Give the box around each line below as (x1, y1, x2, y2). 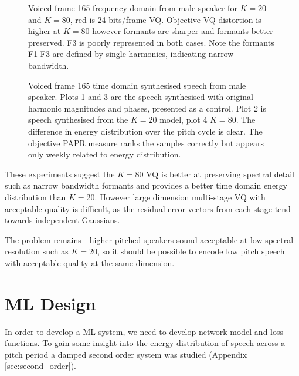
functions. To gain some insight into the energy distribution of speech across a (5, 337, 286, 349)
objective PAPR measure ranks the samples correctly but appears (28, 136, 264, 149)
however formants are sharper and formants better (92, 25, 273, 37)
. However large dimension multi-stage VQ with (94, 190, 266, 203)
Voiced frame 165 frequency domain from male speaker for (28, 2, 237, 14)
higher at (28, 25, 61, 37)
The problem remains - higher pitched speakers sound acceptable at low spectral (5, 233, 294, 246)
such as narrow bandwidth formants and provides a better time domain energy (5, 179, 288, 192)
